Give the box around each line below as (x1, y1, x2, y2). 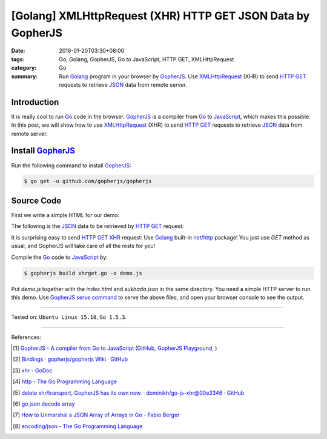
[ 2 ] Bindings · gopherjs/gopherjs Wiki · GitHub (13, 355, 128, 363)
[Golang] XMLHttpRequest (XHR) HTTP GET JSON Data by (11, 9, 310, 22)
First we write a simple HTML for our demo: (11, 211, 120, 218)
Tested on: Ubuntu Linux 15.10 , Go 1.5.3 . (11, 313, 127, 321)
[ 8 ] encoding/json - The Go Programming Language (13, 422, 143, 430)
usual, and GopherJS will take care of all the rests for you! (11, 243, 156, 250)
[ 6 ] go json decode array (13, 400, 75, 407)
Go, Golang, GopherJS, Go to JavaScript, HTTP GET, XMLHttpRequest (59, 55, 234, 63)
